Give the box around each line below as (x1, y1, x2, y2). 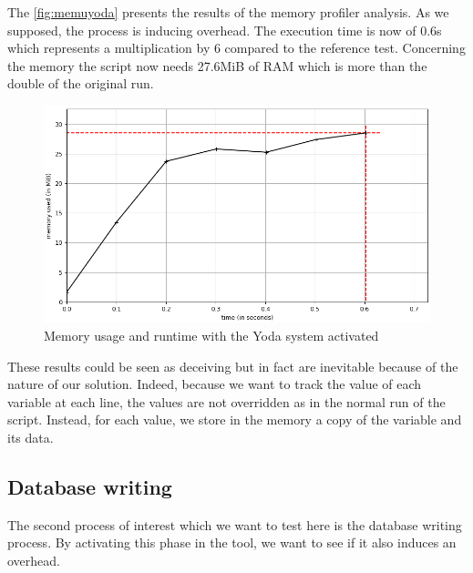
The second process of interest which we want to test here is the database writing (7, 515, 462, 534)
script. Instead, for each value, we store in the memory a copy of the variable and (7, 410, 462, 429)
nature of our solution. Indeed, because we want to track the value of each (7, 374, 422, 394)
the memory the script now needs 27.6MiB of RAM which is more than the (7, 56, 427, 75)
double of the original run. (7, 74, 154, 93)
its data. (7, 427, 54, 446)
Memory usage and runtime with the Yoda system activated (44, 326, 379, 345)
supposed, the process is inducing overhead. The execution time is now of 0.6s (7, 20, 442, 39)
